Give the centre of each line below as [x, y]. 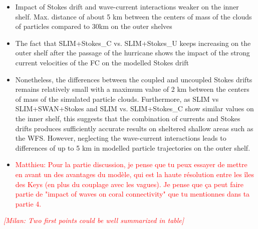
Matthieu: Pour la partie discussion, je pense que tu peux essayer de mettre [131, 164]
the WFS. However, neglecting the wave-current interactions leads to [121, 138]
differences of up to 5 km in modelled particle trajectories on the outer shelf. [133, 147]
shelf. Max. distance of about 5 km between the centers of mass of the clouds [134, 16]
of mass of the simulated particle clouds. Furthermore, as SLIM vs [117, 99]
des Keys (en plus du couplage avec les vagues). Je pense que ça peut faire [130, 184]
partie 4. [28, 203]
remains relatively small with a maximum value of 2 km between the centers [132, 89]
